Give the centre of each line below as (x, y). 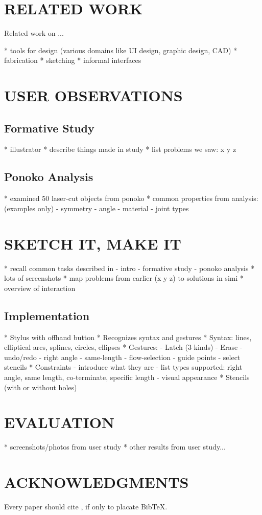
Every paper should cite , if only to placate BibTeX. (86, 506)
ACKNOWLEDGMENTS (97, 482)
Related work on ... (34, 33)
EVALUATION (59, 422)
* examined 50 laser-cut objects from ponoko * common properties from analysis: (131, 198)
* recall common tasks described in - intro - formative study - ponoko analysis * (129, 268)
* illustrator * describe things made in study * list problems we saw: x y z (120, 149)
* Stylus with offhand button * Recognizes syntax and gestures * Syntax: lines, (128, 337)
